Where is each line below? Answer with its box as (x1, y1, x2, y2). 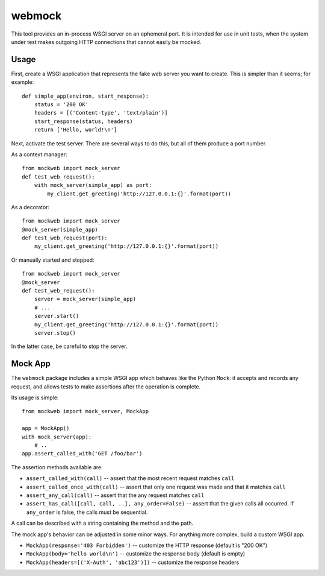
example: (11, 78, 34, 86)
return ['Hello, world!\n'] (34, 127, 117, 133)
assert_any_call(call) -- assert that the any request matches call (26, 492, 205, 499)
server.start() (34, 312, 79, 320)
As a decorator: (11, 203, 50, 210)
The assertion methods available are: (11, 463, 103, 470)
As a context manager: (11, 151, 67, 158)
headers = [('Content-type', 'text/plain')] (34, 109, 168, 116)
